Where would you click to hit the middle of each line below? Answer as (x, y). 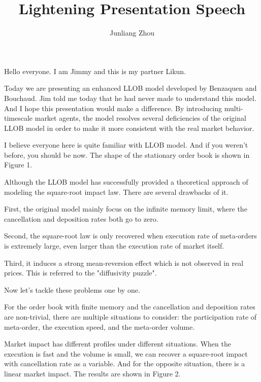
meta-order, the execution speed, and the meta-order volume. (100, 326)
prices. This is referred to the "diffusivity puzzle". (80, 273)
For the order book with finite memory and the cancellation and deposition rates (130, 307)
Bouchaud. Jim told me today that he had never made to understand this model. (130, 98)
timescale (19, 118)
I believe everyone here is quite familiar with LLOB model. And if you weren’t (126, 145)
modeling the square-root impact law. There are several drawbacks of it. (116, 192)
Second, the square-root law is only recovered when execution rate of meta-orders (130, 236)
